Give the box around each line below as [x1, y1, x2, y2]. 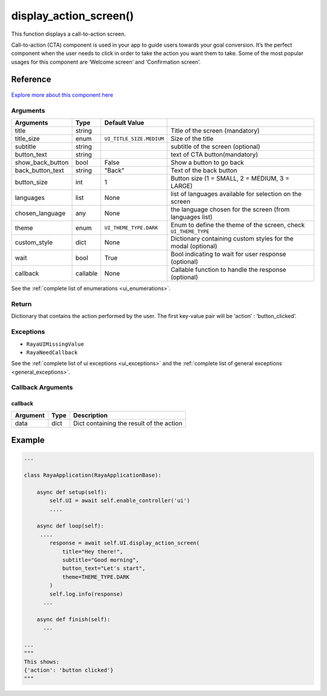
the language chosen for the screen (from [170, 205, 290, 214]
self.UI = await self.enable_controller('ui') [49, 497, 190, 504]
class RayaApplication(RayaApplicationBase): [24, 472, 162, 479]
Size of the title [170, 134, 214, 143]
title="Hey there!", [62, 548, 124, 555]
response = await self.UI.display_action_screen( [49, 540, 200, 546]
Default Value [104, 119, 145, 127]
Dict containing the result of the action [73, 419, 183, 427]
